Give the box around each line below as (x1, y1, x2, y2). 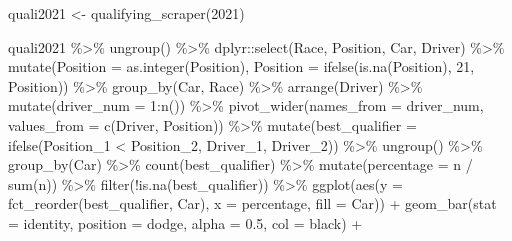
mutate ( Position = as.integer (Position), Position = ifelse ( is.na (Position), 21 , (8, 56, 475, 77)
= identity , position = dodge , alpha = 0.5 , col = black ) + (8, 212, 363, 233)
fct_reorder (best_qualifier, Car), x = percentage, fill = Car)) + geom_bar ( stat (8, 193, 497, 214)
